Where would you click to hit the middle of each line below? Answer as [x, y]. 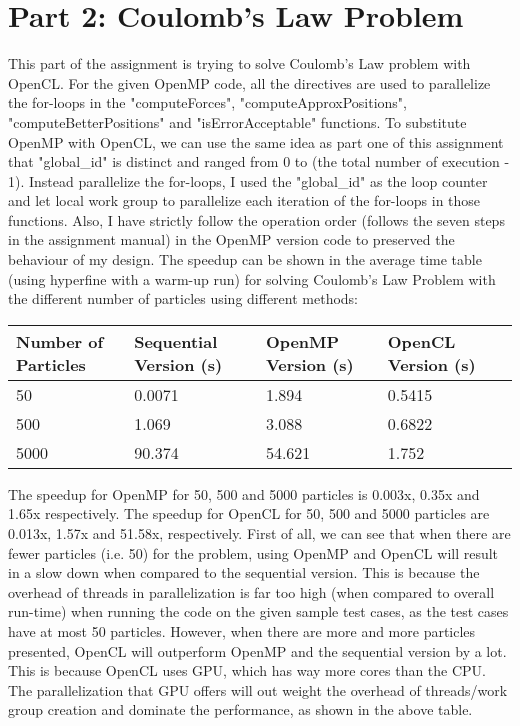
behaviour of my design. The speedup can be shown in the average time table [245, 259]
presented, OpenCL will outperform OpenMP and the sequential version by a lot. [257, 650]
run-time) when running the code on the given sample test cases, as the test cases [258, 611]
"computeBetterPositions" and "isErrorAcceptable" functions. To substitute [237, 121]
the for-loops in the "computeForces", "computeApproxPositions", [207, 102]
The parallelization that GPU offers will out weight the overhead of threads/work [258, 689]
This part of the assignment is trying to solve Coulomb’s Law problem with [239, 63]
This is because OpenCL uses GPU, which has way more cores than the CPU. [247, 670]
